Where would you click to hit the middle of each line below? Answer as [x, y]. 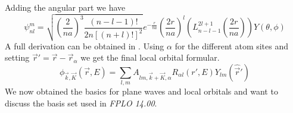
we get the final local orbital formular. [150, 57]
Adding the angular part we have [65, 7]
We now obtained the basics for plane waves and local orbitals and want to [141, 91]
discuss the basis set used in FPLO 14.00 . [81, 103]
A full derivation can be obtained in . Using [85, 45]
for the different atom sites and [232, 45]
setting [17, 57]
